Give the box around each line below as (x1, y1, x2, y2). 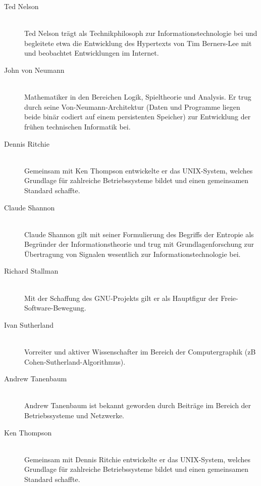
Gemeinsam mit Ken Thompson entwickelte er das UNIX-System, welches (24, 165, 253, 175)
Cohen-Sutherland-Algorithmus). (24, 356, 126, 367)
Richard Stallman (4, 266, 59, 276)
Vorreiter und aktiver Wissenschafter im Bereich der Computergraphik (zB (24, 346, 256, 357)
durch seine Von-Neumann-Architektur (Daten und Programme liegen (24, 101, 240, 112)
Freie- (221, 292, 238, 303)
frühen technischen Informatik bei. (24, 121, 131, 131)
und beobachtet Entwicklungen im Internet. (24, 48, 159, 58)
